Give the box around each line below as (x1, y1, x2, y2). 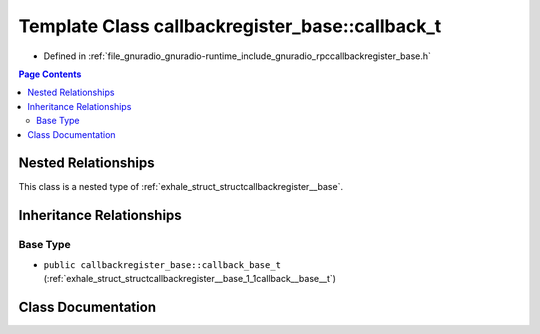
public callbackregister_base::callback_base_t (43, 259, 282, 270)
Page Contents (18, 68, 82, 80)
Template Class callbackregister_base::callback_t (18, 15, 442, 37)
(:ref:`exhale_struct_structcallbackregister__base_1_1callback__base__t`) (43, 272, 337, 284)
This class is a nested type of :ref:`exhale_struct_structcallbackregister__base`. (18, 181, 344, 193)
